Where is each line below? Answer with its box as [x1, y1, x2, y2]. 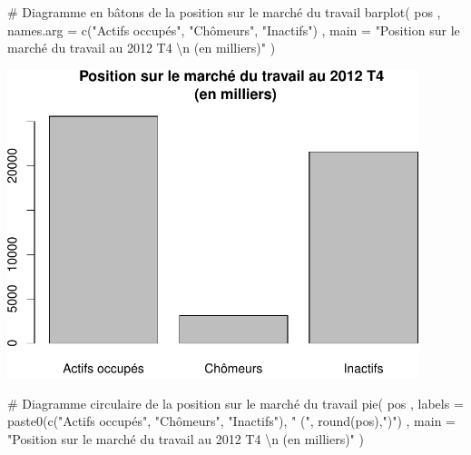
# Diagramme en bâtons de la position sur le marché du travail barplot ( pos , [7, 3, 441, 21]
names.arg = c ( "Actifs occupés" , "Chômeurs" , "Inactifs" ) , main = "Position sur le [7, 20, 460, 39]
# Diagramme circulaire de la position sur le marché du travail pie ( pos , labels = [7, 393, 464, 412]
